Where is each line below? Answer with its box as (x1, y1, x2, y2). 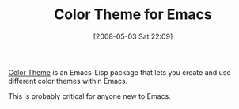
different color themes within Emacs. (8, 76, 128, 85)
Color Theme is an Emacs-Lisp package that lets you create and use (8, 67, 231, 77)
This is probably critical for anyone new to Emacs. (8, 91, 172, 100)
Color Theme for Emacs (54, 6, 212, 24)
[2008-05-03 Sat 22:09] (93, 32, 173, 41)
